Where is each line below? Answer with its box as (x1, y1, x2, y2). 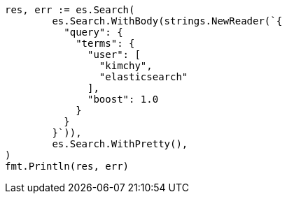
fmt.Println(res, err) (5, 161, 129, 172)
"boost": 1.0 (87, 94, 159, 105)
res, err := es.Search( (5, 4, 135, 15)
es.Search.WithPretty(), (52, 138, 188, 149)
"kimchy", (99, 60, 153, 71)
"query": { (64, 27, 123, 38)
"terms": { (76, 38, 135, 49)
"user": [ (87, 49, 141, 60)
